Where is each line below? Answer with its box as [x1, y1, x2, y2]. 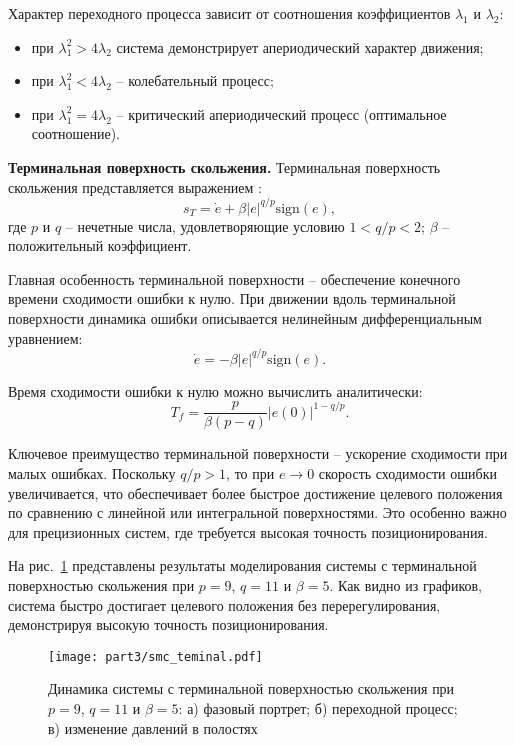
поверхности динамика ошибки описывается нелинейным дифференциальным [8, 308, 482, 329]
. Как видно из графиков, [329, 574, 482, 595]
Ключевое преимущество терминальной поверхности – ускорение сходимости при [8, 443, 508, 464]
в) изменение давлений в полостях [48, 717, 258, 738]
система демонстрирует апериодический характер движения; [116, 36, 484, 57]
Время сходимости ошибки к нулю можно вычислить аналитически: [8, 380, 423, 401]
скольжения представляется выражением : [8, 176, 262, 197]
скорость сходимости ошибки [318, 463, 497, 483]
